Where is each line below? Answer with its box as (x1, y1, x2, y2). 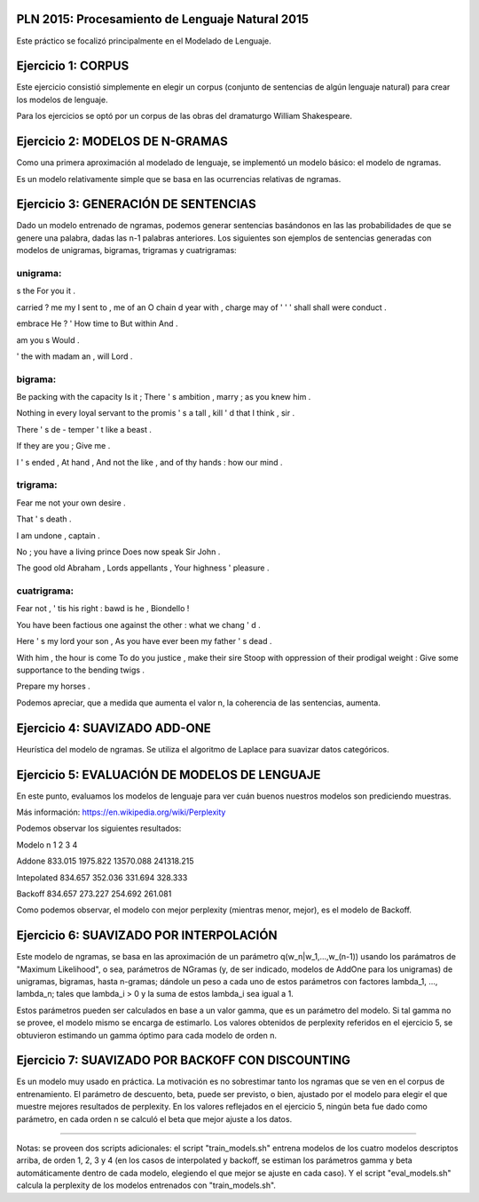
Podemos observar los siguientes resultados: (16, 823, 182, 834)
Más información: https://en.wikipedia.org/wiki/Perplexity (16, 807, 226, 817)
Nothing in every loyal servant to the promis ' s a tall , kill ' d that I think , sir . (16, 408, 295, 418)
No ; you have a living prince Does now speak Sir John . (16, 546, 221, 557)
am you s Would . (16, 334, 80, 346)
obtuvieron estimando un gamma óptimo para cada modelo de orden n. (16, 1030, 277, 1040)
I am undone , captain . (16, 529, 101, 541)
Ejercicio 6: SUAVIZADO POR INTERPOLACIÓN (16, 928, 278, 943)
